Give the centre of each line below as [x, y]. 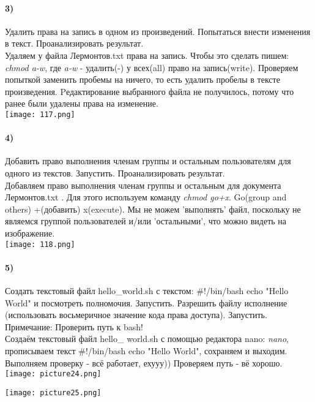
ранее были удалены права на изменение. [82, 103]
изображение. [30, 233]
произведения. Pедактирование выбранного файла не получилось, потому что [150, 91]
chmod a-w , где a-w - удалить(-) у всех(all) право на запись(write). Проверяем [152, 67]
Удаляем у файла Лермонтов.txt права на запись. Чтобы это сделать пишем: [147, 55]
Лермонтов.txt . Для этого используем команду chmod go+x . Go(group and [146, 197]
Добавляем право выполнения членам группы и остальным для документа [143, 185]
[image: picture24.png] [53, 374]
